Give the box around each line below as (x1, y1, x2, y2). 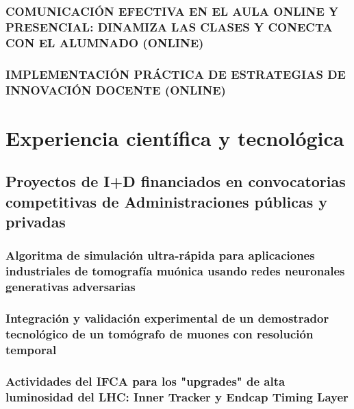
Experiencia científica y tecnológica (5, 123, 344, 151)
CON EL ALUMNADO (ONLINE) (5, 34, 204, 51)
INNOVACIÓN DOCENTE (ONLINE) (5, 81, 226, 98)
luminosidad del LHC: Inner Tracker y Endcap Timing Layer (5, 388, 349, 405)
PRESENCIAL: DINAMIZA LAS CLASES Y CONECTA (5, 18, 333, 35)
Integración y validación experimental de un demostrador (5, 310, 329, 326)
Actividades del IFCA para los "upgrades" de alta (5, 372, 286, 389)
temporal (5, 340, 57, 358)
